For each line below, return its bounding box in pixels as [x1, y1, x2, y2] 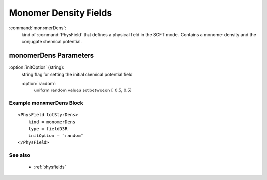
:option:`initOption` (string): [9, 64, 65, 70]
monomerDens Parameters [9, 51, 94, 60]
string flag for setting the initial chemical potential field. [21, 71, 134, 77]
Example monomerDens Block [9, 99, 84, 106]
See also [9, 151, 31, 158]
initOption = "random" [28, 133, 84, 138]
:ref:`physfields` [34, 164, 66, 170]
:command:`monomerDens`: [9, 25, 66, 31]
